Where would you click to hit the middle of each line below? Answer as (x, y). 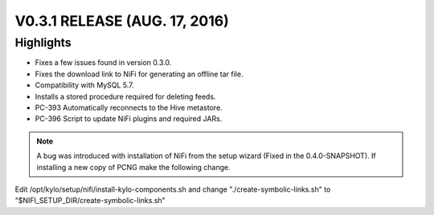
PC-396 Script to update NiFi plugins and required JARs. (129, 119)
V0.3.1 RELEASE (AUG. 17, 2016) (122, 21)
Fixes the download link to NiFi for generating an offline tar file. (139, 74)
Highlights (43, 43)
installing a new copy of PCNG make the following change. (133, 167)
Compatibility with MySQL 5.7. (84, 85)
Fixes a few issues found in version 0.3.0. (103, 63)
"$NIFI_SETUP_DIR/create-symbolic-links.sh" (90, 201)
